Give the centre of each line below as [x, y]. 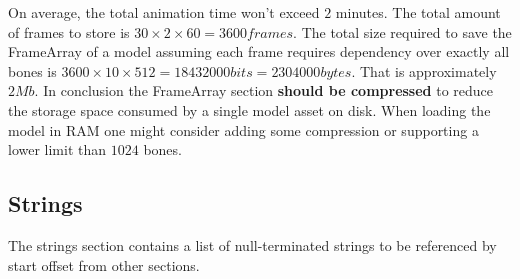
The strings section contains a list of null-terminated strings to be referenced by [252, 244]
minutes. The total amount [418, 12]
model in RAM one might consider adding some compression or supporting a [243, 129]
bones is [32, 70]
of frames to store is [69, 31]
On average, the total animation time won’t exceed [164, 12]
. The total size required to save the [402, 31]
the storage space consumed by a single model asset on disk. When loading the [249, 109]
